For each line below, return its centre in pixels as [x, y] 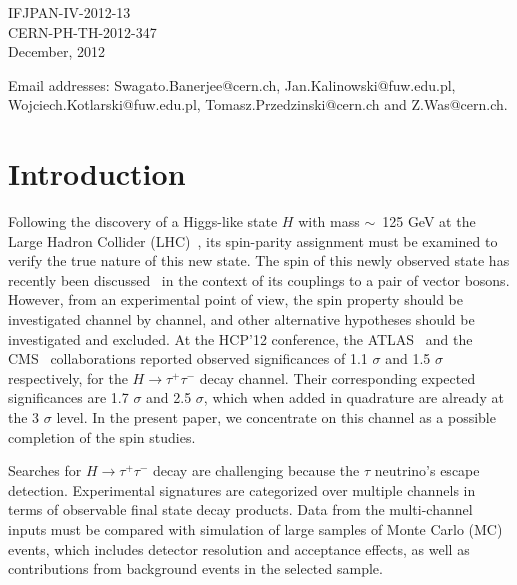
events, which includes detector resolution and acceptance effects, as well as [239, 548]
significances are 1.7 [68, 397]
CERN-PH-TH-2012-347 [82, 31]
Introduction [97, 173]
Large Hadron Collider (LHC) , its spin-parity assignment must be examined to [253, 240]
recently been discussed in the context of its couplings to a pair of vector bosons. [259, 279]
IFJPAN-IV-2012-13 [69, 12]
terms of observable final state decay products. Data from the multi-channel [240, 509]
